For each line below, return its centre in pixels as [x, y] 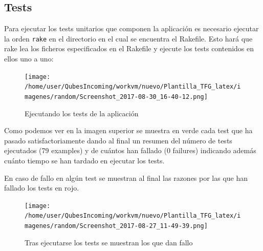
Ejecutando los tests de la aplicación [82, 113]
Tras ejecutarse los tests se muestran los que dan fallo [109, 242]
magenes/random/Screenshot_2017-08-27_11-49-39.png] [116, 226]
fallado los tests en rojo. [42, 188]
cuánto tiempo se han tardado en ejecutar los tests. [84, 160]
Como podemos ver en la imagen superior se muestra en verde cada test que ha [128, 130]
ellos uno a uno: [29, 59]
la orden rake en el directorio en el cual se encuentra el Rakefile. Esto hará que [128, 38]
